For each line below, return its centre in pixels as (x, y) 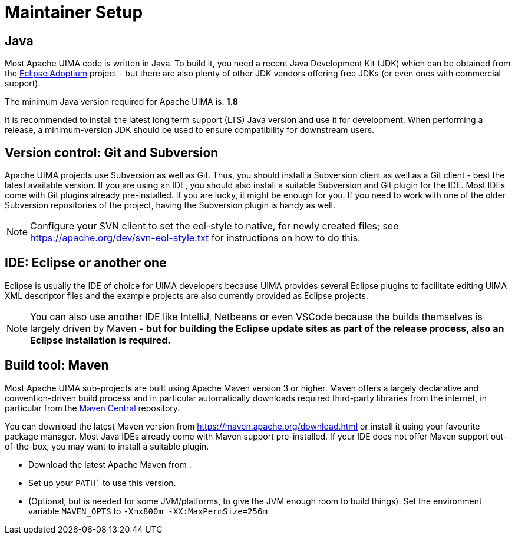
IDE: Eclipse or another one (86, 263)
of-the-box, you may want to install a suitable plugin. (107, 446)
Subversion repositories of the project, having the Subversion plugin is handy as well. (170, 205)
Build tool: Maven (57, 365)
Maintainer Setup (74, 12)
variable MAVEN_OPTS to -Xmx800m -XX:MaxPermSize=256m (148, 511)
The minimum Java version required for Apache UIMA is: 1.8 (121, 102)
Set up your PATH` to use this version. (102, 483)
